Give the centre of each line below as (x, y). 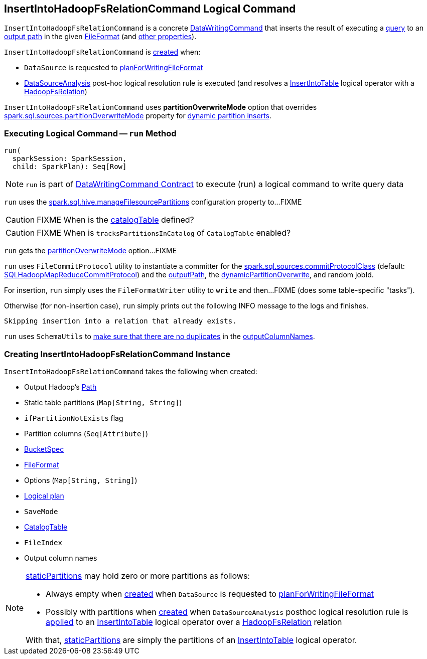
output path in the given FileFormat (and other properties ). (100, 37)
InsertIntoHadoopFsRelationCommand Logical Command (150, 9)
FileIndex (43, 542)
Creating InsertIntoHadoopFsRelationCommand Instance (117, 354)
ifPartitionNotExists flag (74, 418)
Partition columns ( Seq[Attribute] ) (86, 433)
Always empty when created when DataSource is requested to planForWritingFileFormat (210, 594)
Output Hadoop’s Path (60, 387)
